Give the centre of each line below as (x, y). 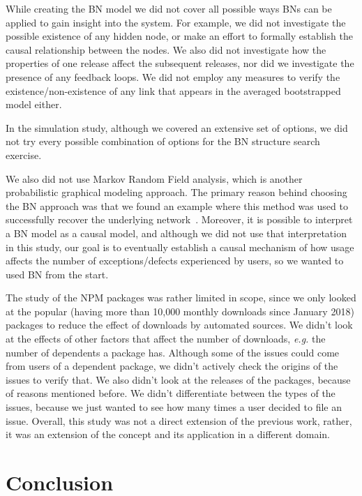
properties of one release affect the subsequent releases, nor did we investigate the (180, 63)
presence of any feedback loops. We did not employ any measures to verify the (173, 76)
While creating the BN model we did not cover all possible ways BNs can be (169, 8)
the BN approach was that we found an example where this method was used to (177, 205)
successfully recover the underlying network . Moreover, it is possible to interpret (179, 219)
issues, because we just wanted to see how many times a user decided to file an (174, 407)
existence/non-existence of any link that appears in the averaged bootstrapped (173, 90)
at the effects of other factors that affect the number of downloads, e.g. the (166, 339)
